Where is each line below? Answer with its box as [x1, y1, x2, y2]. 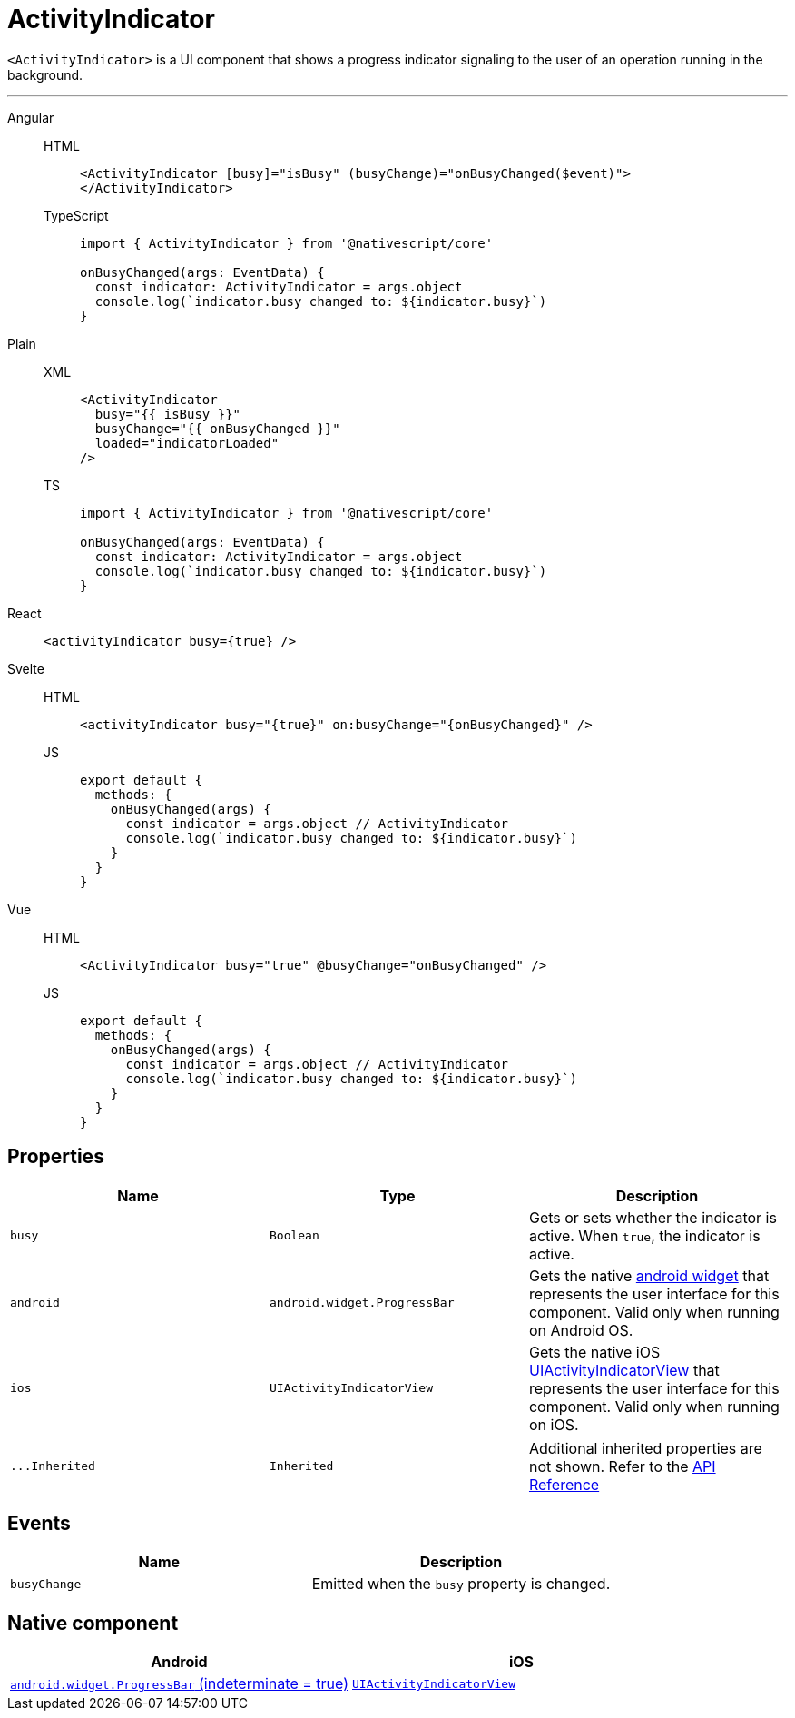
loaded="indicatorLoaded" [94, 435, 280, 450]
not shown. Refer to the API [528, 1456, 716, 1476]
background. [7, 66, 83, 83]
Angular [7, 109, 54, 125]
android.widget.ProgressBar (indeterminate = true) [10, 1674, 348, 1693]
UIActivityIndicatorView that [528, 1360, 720, 1379]
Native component [7, 1611, 179, 1634]
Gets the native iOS [528, 1342, 661, 1361]
